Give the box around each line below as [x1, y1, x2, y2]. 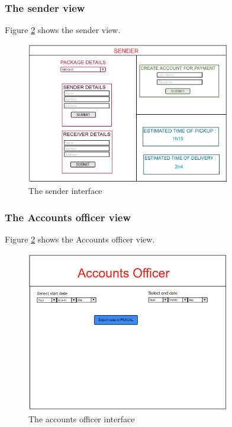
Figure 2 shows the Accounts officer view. [5, 232, 155, 245]
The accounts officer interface [28, 412, 135, 425]
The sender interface [28, 185, 102, 197]
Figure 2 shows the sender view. [5, 24, 121, 36]
